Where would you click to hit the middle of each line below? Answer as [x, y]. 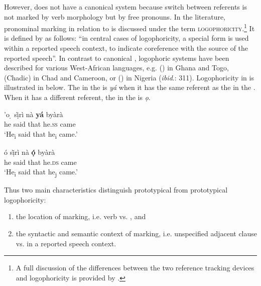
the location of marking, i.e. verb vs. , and [81, 216]
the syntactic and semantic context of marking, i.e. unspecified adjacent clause [137, 233]
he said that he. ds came [40, 162]
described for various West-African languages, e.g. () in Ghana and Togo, [116, 68]
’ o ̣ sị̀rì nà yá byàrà [34, 114]
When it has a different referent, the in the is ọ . [77, 97]
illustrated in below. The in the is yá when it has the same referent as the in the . [130, 87]
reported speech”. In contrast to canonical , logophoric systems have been [117, 58]
